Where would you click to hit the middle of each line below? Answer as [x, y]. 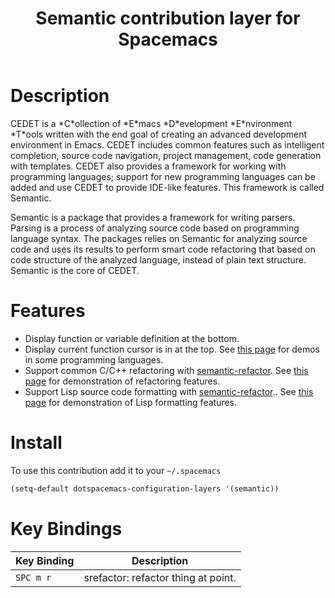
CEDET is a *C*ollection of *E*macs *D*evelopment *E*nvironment [151, 123]
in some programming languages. [94, 359]
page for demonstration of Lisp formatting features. [131, 402]
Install [36, 443]
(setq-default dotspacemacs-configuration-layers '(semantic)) [145, 488]
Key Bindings [66, 528]
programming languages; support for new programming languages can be [163, 176]
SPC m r [33, 577]
